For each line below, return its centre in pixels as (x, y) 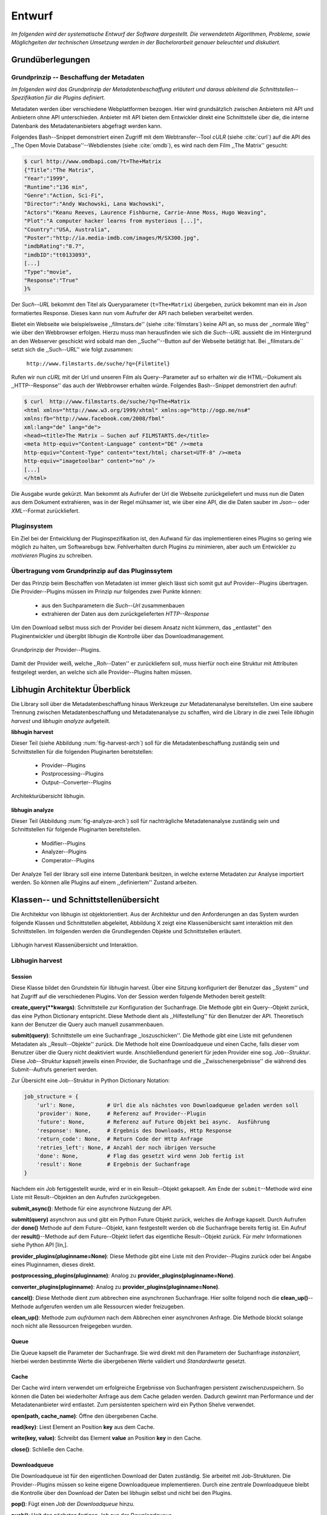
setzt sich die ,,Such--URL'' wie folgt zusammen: (72, 350)
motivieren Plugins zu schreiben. (52, 555)
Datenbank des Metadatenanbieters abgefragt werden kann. (87, 126)
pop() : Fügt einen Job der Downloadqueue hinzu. (73, 1504)
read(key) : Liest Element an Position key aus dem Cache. (83, 1427)
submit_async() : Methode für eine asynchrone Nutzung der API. (92, 1208)
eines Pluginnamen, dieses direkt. (53, 1264)
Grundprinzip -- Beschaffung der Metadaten (78, 77)
